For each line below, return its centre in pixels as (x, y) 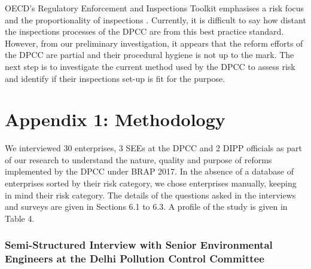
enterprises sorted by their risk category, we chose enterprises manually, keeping (151, 183)
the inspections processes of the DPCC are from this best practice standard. (144, 31)
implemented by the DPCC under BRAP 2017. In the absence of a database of (149, 171)
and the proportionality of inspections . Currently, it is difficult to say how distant (155, 19)
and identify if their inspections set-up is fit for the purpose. (115, 78)
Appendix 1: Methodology (115, 119)
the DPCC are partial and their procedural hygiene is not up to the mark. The (150, 55)
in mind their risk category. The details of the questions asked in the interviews (150, 195)
